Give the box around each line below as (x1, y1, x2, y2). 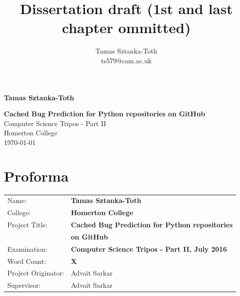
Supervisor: (7, 280, 41, 290)
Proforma (4, 166, 69, 185)
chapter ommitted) (62, 18, 191, 37)
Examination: (7, 243, 48, 254)
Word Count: (7, 256, 46, 266)
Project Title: (7, 220, 48, 230)
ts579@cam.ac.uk (101, 55, 152, 65)
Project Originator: (7, 268, 65, 278)
